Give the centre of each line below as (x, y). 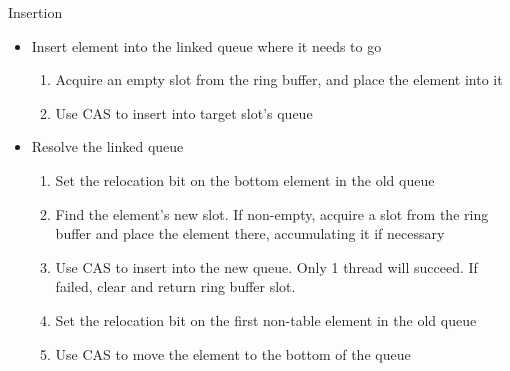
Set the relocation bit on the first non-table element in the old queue (266, 319)
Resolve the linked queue (107, 146)
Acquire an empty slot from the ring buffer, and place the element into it (279, 79)
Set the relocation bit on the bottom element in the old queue (245, 179)
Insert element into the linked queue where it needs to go (206, 45)
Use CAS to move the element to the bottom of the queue (233, 353)
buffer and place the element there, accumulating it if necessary (250, 233)
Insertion (35, 12)
